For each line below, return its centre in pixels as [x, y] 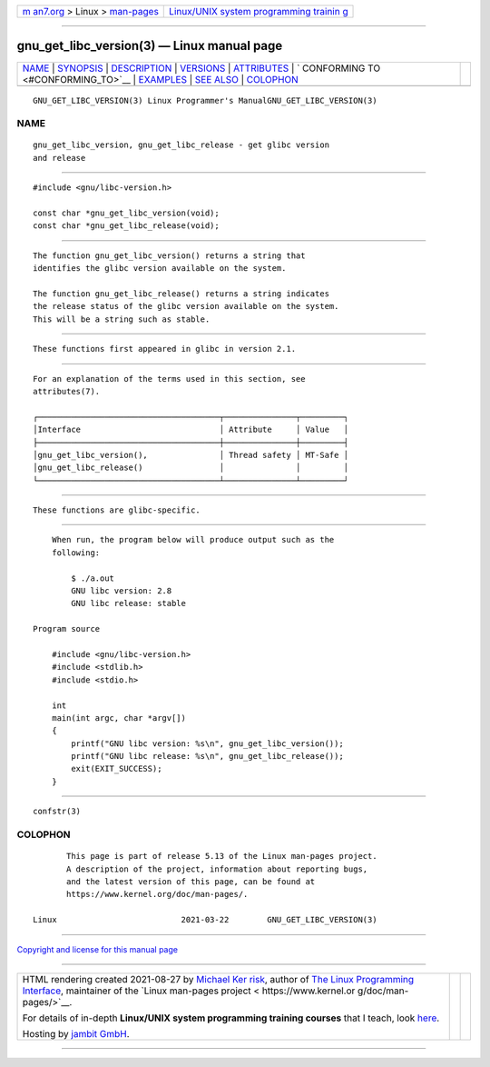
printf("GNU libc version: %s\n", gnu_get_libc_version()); [207, 743]
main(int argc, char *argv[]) [118, 718]
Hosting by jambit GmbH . [76, 1033]
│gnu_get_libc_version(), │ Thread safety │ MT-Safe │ [191, 455]
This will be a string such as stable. [122, 319]
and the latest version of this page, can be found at [191, 882]
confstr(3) [57, 812]
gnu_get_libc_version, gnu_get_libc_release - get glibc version [181, 145]
